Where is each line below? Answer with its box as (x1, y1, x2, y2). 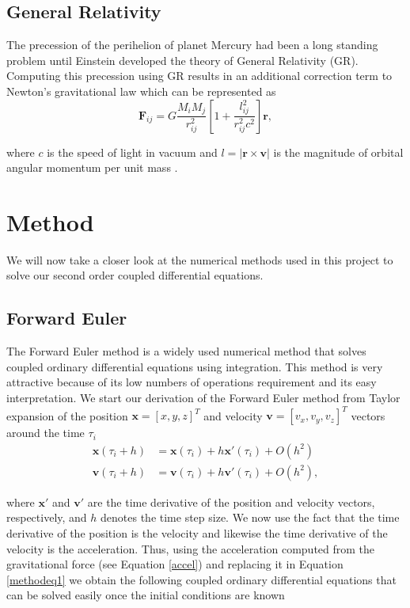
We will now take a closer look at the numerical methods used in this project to (6, 251, 393, 268)
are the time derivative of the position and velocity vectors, (87, 493, 375, 510)
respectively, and (6, 509, 87, 526)
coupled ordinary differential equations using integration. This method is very (6, 358, 383, 374)
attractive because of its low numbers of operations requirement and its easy (6, 374, 377, 390)
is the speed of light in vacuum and (47, 143, 218, 160)
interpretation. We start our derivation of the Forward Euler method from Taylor (6, 389, 401, 406)
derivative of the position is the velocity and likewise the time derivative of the (6, 525, 388, 541)
